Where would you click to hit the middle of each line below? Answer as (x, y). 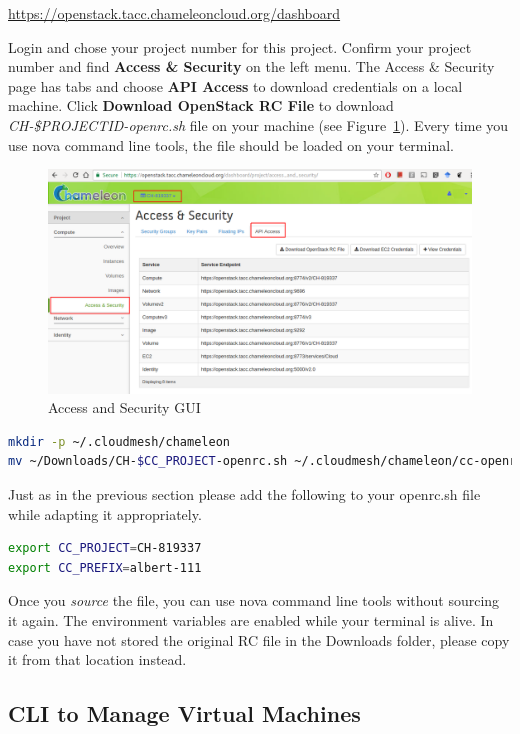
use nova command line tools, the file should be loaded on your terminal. (231, 144)
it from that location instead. (97, 659)
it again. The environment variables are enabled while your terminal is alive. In (251, 619)
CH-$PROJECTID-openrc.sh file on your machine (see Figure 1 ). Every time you (258, 124)
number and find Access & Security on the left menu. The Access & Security (251, 66)
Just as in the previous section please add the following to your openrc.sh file (244, 493)
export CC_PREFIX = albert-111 (105, 567)
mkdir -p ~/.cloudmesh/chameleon (119, 441)
